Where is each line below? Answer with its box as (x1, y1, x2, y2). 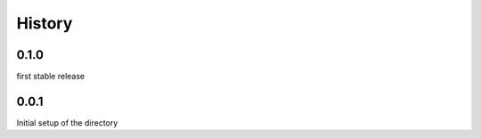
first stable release (16, 71, 86, 82)
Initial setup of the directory (16, 117, 118, 128)
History (16, 13, 73, 33)
